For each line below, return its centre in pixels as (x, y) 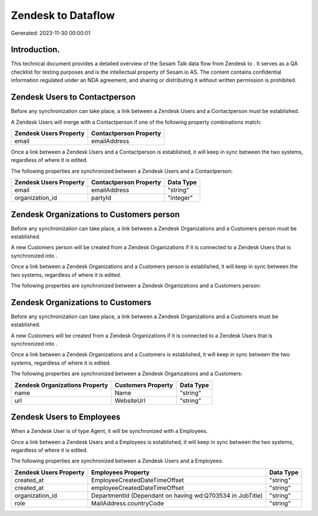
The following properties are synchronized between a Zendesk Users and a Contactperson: (122, 171)
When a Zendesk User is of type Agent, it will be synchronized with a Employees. (110, 431)
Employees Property (121, 472)
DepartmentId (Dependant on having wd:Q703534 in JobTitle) (177, 495)
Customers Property (144, 385)
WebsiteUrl (130, 401)
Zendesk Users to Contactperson (73, 97)
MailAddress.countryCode (128, 503)
